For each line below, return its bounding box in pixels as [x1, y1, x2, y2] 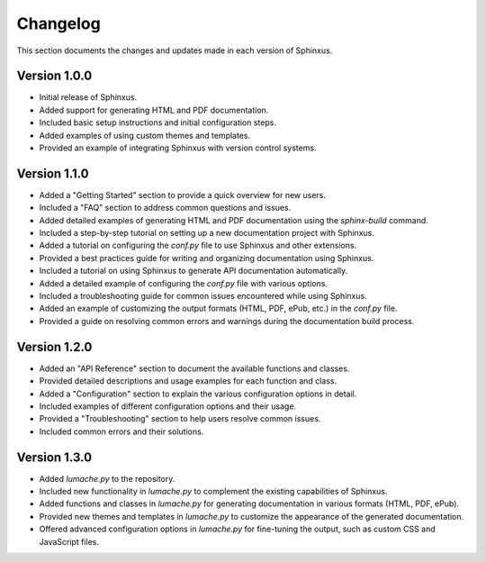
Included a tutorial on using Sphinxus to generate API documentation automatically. [39, 266, 348, 276]
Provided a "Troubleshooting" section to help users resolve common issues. [39, 413, 321, 424]
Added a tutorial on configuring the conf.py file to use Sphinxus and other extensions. [39, 240, 357, 251]
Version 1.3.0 [16, 449, 93, 465]
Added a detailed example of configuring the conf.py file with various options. [39, 277, 328, 288]
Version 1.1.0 [16, 166, 89, 181]
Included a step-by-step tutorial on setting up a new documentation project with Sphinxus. [39, 228, 375, 239]
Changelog [16, 14, 101, 33]
